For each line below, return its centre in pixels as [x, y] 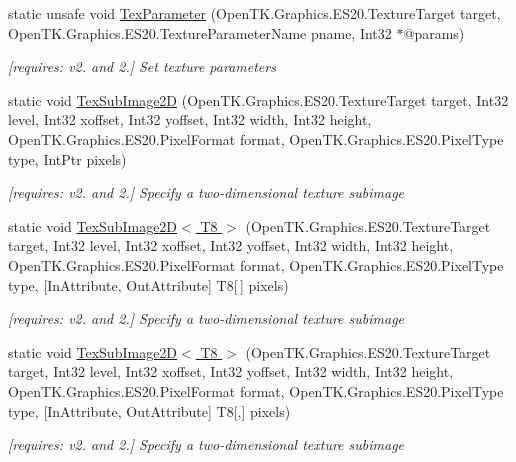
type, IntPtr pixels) [67, 158]
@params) [434, 32]
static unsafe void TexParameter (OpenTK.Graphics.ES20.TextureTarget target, [254, 13]
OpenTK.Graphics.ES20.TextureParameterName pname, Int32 [200, 32]
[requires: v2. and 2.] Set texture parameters [142, 66]
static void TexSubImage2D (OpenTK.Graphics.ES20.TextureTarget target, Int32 [258, 99]
